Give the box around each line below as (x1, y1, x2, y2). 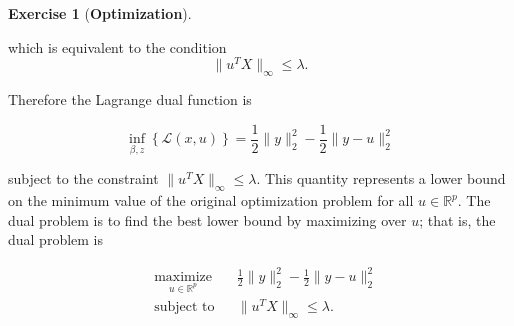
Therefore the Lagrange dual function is (8, 89, 252, 110)
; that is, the (419, 209, 496, 230)
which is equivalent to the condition (8, 36, 227, 57)
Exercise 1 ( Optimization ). (8, 3, 192, 23)
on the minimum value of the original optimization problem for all (8, 190, 414, 211)
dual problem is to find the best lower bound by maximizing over (8, 209, 407, 230)
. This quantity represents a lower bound (256, 168, 506, 189)
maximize (154, 270, 213, 285)
